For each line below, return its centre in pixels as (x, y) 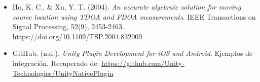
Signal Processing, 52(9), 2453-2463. (68, 26)
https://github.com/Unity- (143, 63)
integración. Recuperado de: (56, 63)
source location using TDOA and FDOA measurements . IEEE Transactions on (134, 16)
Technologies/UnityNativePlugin (63, 73)
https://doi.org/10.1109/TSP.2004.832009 (77, 36)
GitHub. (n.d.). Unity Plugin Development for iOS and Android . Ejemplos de (133, 53)
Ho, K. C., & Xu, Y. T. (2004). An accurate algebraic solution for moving (127, 7)
